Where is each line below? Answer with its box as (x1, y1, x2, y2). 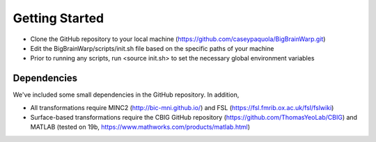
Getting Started (13, 10, 104, 26)
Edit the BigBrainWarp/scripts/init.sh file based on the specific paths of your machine (30, 44, 274, 52)
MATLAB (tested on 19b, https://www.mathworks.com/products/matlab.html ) (30, 123, 251, 132)
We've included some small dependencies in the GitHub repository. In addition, (13, 90, 240, 99)
